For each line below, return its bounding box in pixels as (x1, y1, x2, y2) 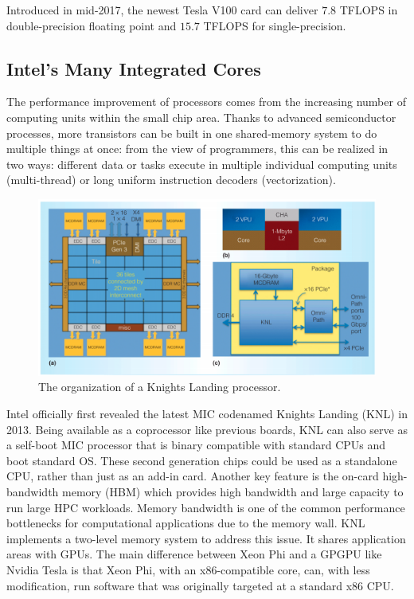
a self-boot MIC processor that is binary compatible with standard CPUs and (6, 437, 386, 453)
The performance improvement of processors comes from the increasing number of (6, 93, 406, 110)
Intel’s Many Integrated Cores (6, 56, 261, 80)
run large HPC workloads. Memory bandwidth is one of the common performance (6, 499, 405, 515)
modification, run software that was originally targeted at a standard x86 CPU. (6, 577, 394, 593)
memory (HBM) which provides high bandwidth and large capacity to (62, 484, 404, 500)
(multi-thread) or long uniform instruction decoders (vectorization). (6, 171, 336, 188)
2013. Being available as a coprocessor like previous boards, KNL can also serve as (6, 421, 408, 437)
